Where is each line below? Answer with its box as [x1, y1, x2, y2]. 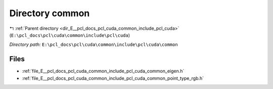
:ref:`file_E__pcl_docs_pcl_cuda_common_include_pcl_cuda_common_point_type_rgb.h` [22, 75, 204, 81]
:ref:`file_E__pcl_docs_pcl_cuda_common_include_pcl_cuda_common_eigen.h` [22, 68, 185, 74]
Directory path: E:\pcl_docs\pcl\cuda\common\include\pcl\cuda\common [9, 41, 178, 48]
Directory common [9, 8, 90, 19]
